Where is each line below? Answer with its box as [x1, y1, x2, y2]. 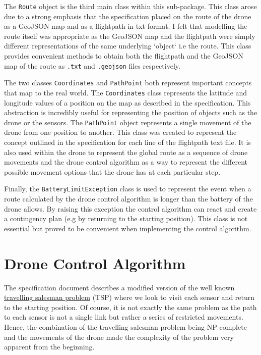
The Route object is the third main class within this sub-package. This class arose [4, 1, 257, 11]
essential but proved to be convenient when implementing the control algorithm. [4, 223, 251, 233]
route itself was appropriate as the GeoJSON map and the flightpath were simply [4, 30, 255, 41]
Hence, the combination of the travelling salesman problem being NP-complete [4, 321, 247, 332]
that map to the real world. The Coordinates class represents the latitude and [4, 87, 247, 97]
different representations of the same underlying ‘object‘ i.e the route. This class [4, 40, 251, 51]
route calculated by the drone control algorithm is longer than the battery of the [4, 193, 253, 204]
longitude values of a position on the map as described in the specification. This [4, 97, 251, 108]
